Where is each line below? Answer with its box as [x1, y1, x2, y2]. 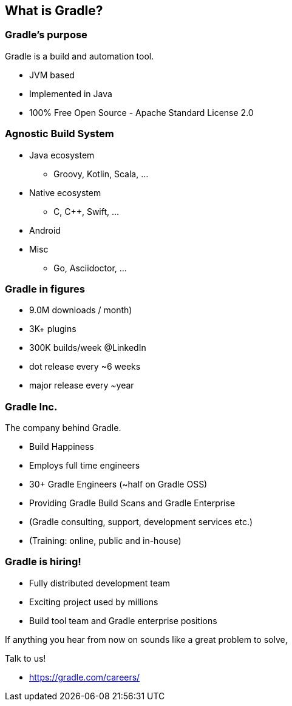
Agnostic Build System [5, 127, 114, 140]
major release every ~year [29, 380, 134, 391]
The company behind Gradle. [5, 423, 121, 433]
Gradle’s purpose [5, 29, 87, 41]
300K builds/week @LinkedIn [29, 342, 146, 353]
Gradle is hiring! [5, 555, 81, 568]
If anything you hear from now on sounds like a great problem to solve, [5, 634, 288, 645]
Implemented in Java [29, 88, 112, 99]
